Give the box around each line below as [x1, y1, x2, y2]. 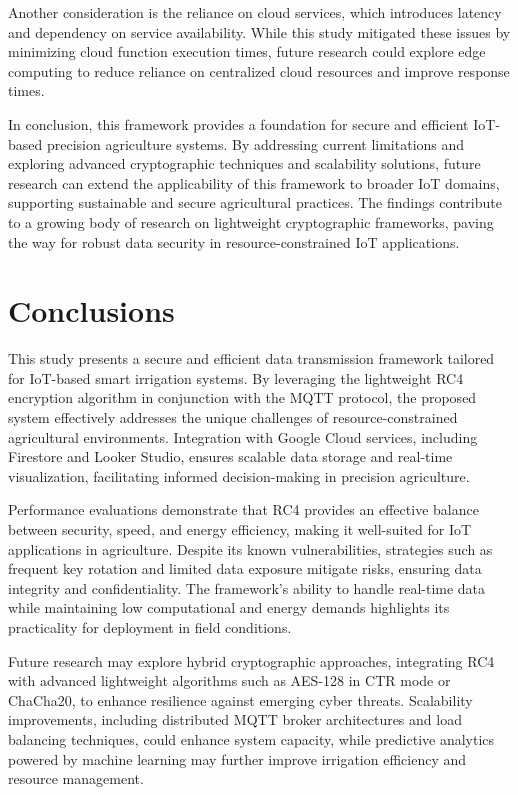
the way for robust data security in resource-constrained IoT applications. [8, 231, 460, 252]
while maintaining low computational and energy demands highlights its [8, 597, 450, 618]
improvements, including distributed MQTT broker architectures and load [8, 709, 462, 730]
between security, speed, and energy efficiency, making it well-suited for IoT [8, 519, 472, 539]
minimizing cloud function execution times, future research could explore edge [8, 41, 486, 62]
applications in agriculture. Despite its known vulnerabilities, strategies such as [8, 538, 493, 559]
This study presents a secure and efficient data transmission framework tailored [8, 348, 495, 369]
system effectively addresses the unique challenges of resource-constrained [8, 407, 458, 428]
